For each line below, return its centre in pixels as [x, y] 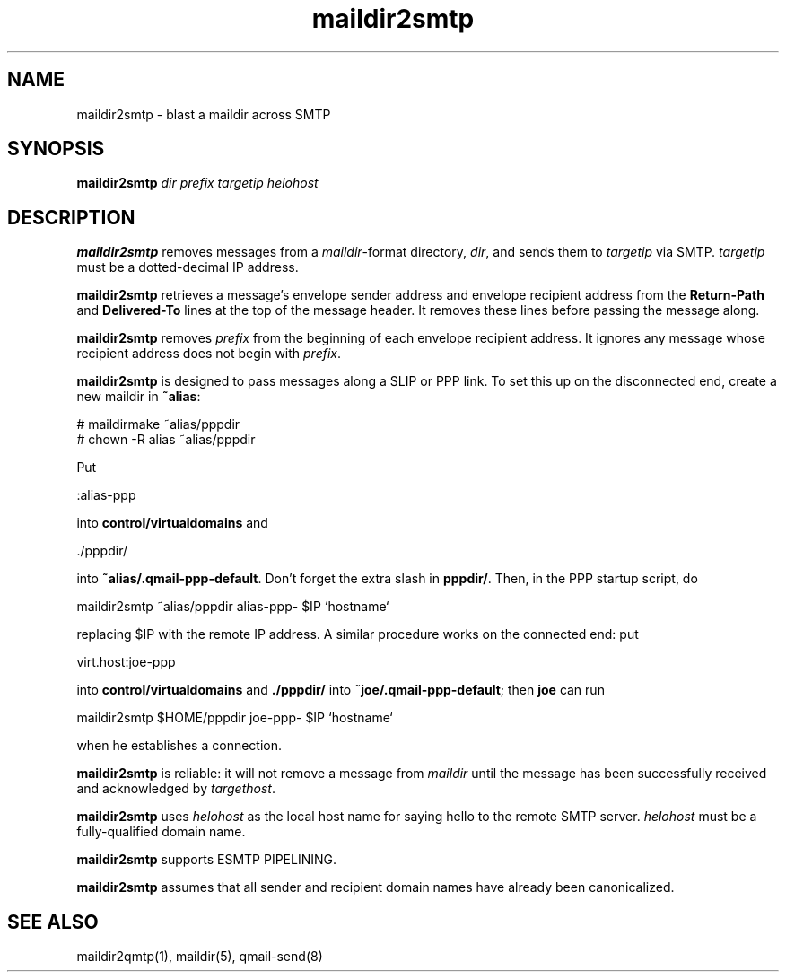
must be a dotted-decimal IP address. [188, 267]
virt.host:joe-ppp [126, 662]
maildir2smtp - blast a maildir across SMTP [204, 114]
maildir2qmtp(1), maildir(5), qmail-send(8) [200, 957]
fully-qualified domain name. [161, 832]
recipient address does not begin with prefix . [209, 354]
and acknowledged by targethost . [176, 789]
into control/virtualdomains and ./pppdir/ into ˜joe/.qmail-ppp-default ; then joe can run [341, 690]
